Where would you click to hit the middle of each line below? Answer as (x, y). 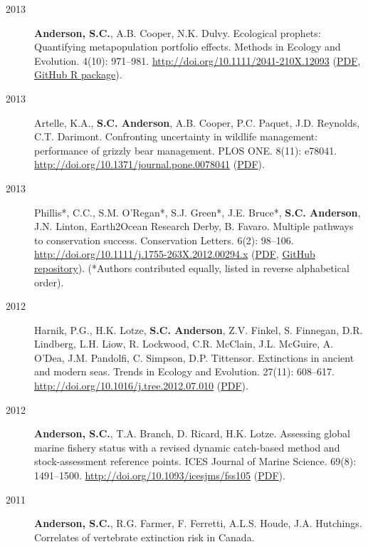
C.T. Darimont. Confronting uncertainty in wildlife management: (176, 136)
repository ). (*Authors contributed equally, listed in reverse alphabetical (192, 267)
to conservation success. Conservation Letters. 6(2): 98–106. (164, 240)
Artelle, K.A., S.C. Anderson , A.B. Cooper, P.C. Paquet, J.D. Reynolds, (197, 122)
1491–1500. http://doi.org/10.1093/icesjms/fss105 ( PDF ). (160, 475)
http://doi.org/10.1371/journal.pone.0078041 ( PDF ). (149, 164)
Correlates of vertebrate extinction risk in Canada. (144, 537)
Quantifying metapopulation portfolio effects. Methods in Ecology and (188, 47)
